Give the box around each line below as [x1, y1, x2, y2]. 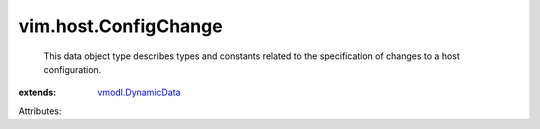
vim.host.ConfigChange [18, 15, 224, 37]
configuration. [43, 63, 102, 75]
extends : [18, 86, 57, 99]
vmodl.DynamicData [97, 86, 181, 99]
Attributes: [18, 105, 62, 117]
